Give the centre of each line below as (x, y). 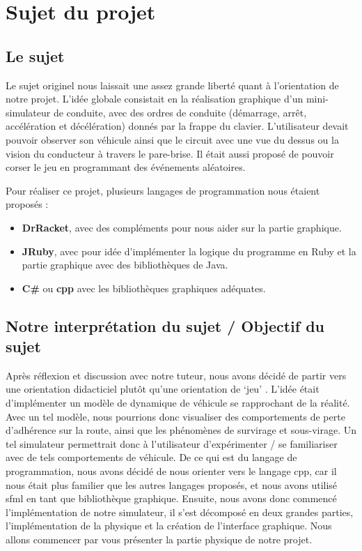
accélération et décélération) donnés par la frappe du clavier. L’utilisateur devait (177, 126)
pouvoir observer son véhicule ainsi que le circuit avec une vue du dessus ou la (172, 139)
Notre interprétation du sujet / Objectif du (165, 325)
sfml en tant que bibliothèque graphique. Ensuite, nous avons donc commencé (171, 498)
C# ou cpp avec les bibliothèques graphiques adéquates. (144, 288)
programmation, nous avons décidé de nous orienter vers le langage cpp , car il (171, 471)
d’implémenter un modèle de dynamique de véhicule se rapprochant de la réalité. (178, 403)
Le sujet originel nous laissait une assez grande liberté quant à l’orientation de (172, 85)
